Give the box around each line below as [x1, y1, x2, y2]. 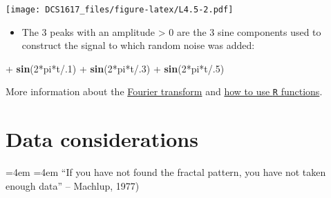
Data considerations [6, 125, 198, 153]
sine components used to [218, 24, 321, 39]
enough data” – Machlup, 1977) [6, 178, 140, 192]
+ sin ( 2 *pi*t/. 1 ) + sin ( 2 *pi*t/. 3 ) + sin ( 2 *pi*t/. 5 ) [6, 61, 225, 75]
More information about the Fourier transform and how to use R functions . [6, 84, 323, 99]
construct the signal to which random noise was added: [21, 38, 255, 52]
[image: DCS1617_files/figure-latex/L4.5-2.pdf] [6, 5, 234, 14]
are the [176, 24, 207, 39]
